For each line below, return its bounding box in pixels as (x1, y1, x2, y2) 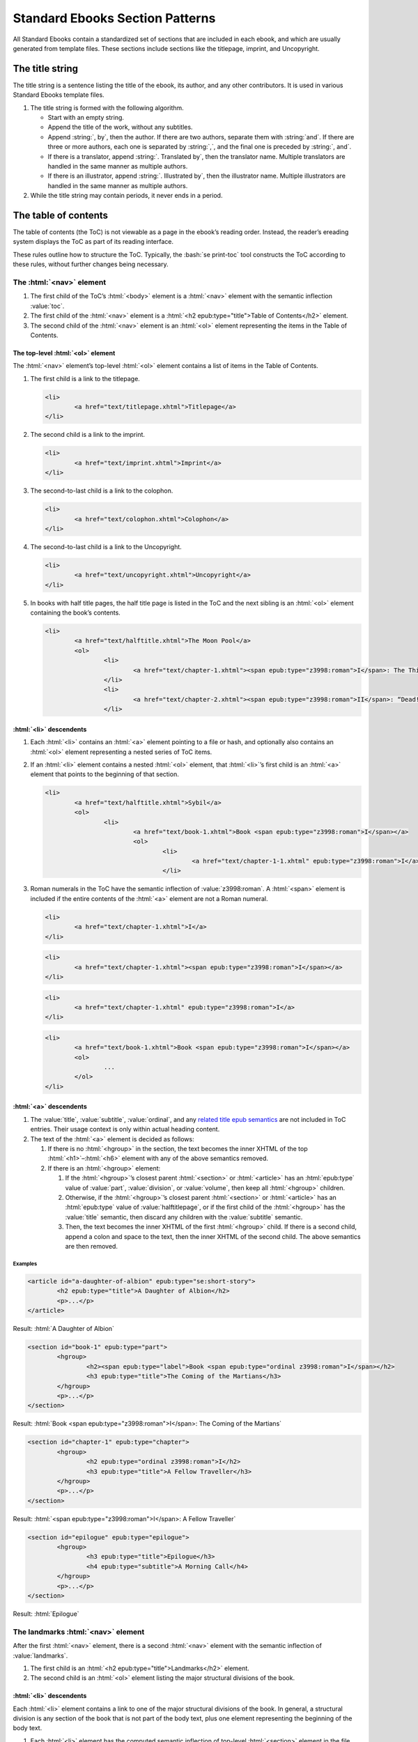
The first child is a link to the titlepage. (30, 374, 141, 383)
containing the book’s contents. (30, 608, 121, 617)
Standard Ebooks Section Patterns (13, 10, 216, 26)
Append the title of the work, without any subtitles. (47, 123, 193, 132)
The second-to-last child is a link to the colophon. (30, 486, 173, 495)
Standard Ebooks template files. (13, 91, 104, 99)
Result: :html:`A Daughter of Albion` (13, 1325, 115, 1333)
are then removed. (65, 1242, 118, 1250)
